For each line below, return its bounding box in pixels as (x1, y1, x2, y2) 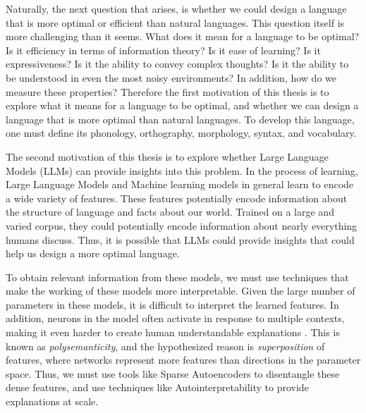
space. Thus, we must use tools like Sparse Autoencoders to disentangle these (6, 366, 340, 381)
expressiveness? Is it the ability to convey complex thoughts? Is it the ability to (6, 56, 349, 71)
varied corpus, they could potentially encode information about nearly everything (6, 218, 358, 233)
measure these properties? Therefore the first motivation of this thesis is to (6, 84, 329, 99)
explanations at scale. (6, 394, 99, 409)
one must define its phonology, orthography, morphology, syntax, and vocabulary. (6, 125, 357, 140)
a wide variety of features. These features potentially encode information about (6, 190, 348, 205)
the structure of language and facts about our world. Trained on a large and (6, 204, 334, 219)
